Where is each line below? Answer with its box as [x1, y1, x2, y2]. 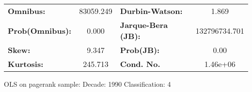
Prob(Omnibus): [8, 25, 72, 36]
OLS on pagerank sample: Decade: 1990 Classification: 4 [4, 79, 171, 89]
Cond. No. [120, 58, 160, 69]
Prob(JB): [120, 44, 160, 55]
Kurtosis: [8, 58, 44, 69]
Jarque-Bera [120, 19, 168, 30]
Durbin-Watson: [120, 5, 183, 16]
